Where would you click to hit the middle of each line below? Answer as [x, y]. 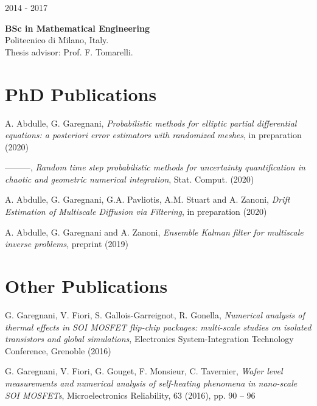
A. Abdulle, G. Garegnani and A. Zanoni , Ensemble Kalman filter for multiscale [154, 232]
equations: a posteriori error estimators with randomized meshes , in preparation [153, 135]
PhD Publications [81, 93]
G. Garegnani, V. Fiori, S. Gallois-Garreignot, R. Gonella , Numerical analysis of [155, 314]
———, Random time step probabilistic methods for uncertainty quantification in [155, 167]
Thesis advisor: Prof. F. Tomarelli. [69, 51]
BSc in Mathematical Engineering [77, 28]
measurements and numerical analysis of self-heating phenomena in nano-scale [151, 383]
